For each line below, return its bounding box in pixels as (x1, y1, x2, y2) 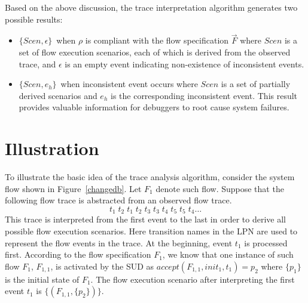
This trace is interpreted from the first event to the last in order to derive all (5, 213, 286, 225)
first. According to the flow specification (5, 248, 151, 261)
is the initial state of (5, 273, 80, 285)
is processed (244, 236, 288, 249)
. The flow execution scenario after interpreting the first (90, 273, 295, 285)
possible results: (5, 13, 63, 25)
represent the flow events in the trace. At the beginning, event (5, 236, 233, 249)
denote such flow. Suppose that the (155, 182, 284, 194)
